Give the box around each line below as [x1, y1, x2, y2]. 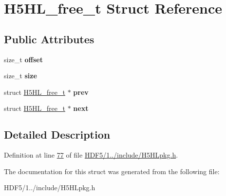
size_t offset [4, 54, 43, 64]
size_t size [4, 71, 37, 81]
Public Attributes [4, 31, 94, 46]
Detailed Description [4, 127, 111, 142]
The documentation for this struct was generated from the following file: [4, 166, 220, 176]
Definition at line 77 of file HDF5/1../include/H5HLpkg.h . [4, 150, 178, 160]
